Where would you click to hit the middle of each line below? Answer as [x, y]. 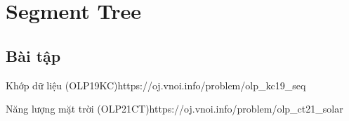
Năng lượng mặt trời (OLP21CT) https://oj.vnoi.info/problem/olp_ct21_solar [174, 109]
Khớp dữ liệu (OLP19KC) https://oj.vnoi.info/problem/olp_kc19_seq [156, 85]
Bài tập [33, 55]
